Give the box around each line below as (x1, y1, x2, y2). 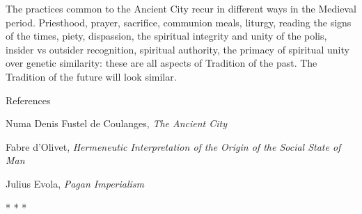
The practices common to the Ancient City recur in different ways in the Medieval (6, 1, 356, 15)
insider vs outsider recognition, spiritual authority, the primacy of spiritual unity (6, 42, 349, 56)
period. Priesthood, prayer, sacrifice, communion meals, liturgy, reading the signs (6, 15, 352, 29)
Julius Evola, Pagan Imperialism (6, 176, 144, 190)
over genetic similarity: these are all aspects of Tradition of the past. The (6, 56, 317, 70)
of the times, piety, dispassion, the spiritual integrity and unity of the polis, (6, 28, 327, 43)
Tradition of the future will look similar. (6, 69, 177, 83)
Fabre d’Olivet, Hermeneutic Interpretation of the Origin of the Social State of (6, 139, 341, 154)
